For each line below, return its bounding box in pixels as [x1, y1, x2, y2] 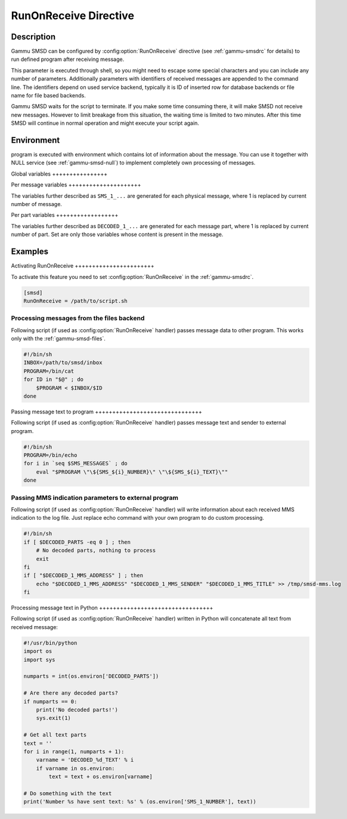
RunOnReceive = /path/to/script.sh [23, 297, 128, 304]
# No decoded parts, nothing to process [36, 547, 156, 554]
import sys [23, 656, 55, 663]
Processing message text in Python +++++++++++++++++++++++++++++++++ [11, 604, 213, 612]
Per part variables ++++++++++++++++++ [11, 211, 119, 219]
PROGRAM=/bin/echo [23, 452, 78, 459]
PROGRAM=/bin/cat [23, 367, 75, 375]
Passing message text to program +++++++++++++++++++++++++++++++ [11, 408, 203, 415]
